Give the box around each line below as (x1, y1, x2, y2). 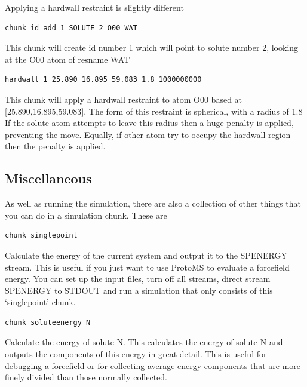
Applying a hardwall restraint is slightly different (5, 1, 184, 13)
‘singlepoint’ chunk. (5, 296, 76, 308)
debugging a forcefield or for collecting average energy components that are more (5, 359, 300, 371)
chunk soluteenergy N (5, 318, 91, 327)
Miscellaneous (5, 169, 92, 188)
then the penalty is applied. (5, 140, 106, 152)
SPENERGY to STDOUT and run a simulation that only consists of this (5, 284, 273, 296)
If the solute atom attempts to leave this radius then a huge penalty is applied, (5, 116, 294, 129)
